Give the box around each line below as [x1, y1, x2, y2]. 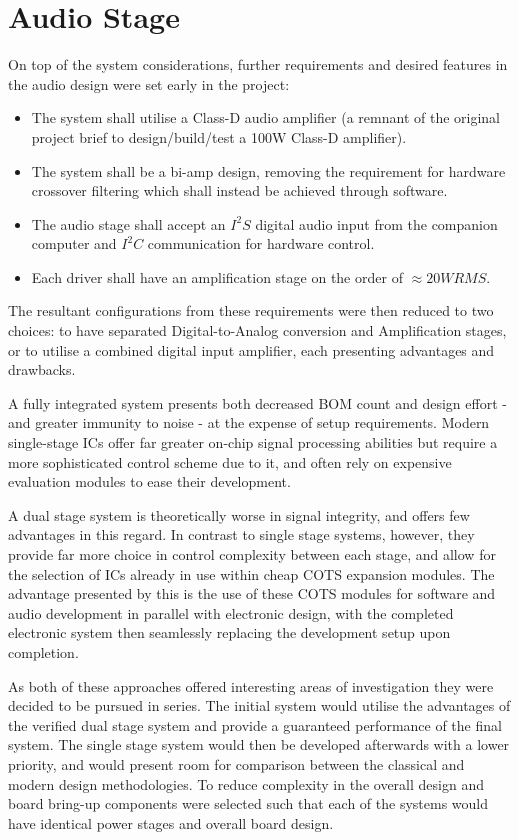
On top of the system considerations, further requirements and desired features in [8, 54, 508, 75]
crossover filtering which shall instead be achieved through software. [31, 180, 448, 201]
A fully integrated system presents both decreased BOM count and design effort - [8, 392, 507, 413]
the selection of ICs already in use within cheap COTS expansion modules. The [8, 563, 495, 584]
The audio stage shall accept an [31, 213, 226, 234]
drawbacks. [8, 359, 76, 380]
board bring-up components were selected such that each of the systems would [8, 793, 489, 814]
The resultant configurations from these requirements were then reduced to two [8, 300, 494, 321]
